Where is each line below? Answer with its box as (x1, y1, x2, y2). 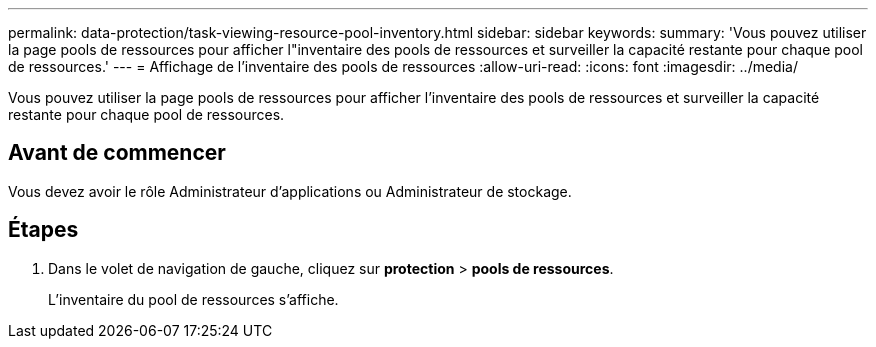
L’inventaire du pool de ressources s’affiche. (48, 290, 339, 308)
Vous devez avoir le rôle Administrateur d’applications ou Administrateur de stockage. (8, 182, 572, 200)
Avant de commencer (8, 140, 226, 166)
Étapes (8, 217, 79, 243)
